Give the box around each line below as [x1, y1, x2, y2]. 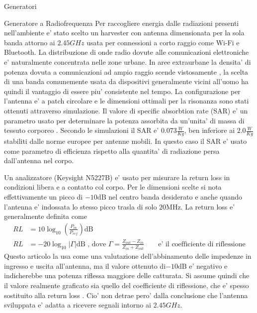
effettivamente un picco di [4, 191, 83, 202]
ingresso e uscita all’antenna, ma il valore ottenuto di [4, 260, 166, 271]
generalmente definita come [4, 211, 87, 221]
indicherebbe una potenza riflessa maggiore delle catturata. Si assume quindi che [4, 270, 250, 281]
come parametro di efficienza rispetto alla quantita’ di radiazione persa [4, 145, 220, 156]
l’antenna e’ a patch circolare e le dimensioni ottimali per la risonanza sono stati [4, 96, 249, 106]
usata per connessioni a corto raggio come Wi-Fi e [86, 37, 240, 47]
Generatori [4, 1, 37, 11]
